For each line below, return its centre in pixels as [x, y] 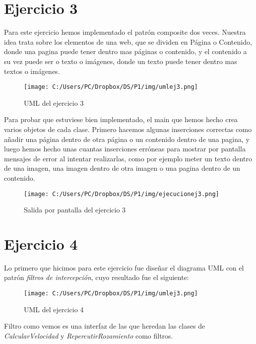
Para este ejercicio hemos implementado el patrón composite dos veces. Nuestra [125, 32]
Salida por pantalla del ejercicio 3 [75, 210]
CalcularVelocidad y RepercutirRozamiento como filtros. [89, 335]
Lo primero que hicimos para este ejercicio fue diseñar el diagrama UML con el [124, 267]
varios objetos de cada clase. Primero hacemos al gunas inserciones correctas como [128, 129]
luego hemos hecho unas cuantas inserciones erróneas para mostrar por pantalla [125, 149]
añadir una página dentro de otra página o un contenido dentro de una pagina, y [127, 139]
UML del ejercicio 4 [54, 309]
